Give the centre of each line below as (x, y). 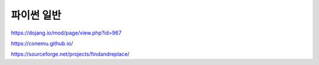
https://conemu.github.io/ (42, 43)
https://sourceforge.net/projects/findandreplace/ (70, 54)
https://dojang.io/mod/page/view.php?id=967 (66, 33)
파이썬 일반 (36, 15)
